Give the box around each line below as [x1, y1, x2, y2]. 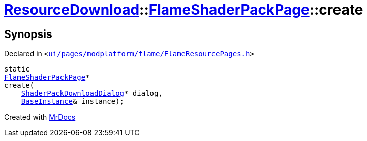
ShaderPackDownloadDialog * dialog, [21, 89, 163, 98]
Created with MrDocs [4, 113, 76, 122]
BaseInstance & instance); [21, 97, 125, 106]
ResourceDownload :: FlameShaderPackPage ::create [4, 1, 363, 18]
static [4, 65, 30, 74]
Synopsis [4, 27, 52, 41]
